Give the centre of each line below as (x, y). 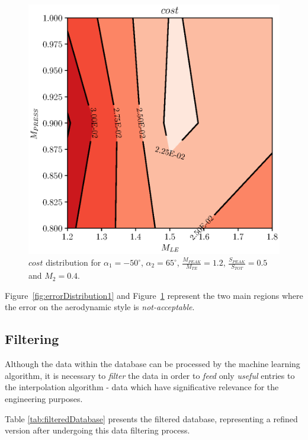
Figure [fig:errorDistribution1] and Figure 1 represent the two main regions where (154, 295)
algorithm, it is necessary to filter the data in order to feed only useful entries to (150, 375)
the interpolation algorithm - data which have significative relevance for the (142, 387)
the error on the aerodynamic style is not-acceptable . (100, 307)
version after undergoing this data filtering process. (97, 430)
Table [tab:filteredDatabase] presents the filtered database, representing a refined (151, 418)
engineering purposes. (44, 399)
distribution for (73, 262)
